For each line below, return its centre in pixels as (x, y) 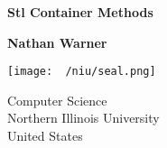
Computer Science (57, 100)
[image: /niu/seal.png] (82, 72)
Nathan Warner (57, 42)
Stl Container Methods (80, 12)
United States (45, 136)
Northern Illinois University (83, 118)
